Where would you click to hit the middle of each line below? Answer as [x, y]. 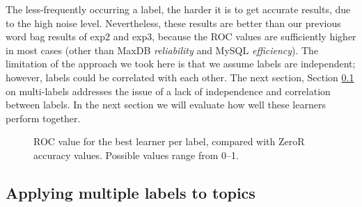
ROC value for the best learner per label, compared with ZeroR [169, 141]
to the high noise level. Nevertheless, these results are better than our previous [173, 23]
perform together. [43, 118]
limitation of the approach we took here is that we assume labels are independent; [181, 64]
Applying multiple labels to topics [131, 192]
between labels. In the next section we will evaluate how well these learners [166, 105]
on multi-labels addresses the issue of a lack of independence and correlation [168, 91]
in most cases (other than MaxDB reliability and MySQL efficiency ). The [162, 50]
